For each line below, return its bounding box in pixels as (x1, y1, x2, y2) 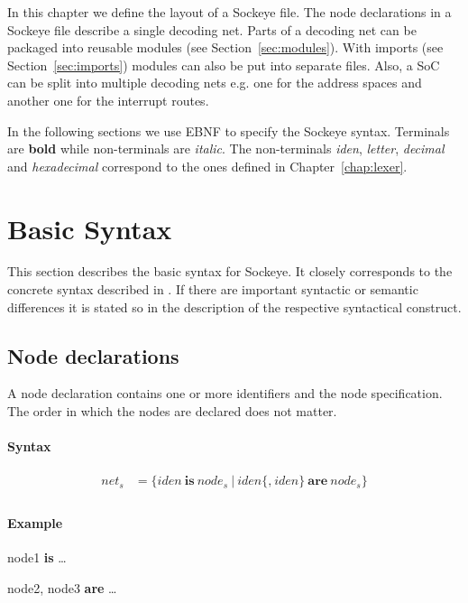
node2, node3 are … (7, 578, 117, 597)
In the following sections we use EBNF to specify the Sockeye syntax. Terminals (7, 121, 450, 140)
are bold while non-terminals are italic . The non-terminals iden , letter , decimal (7, 139, 445, 158)
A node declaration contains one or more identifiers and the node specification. (7, 384, 443, 403)
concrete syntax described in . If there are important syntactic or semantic (7, 280, 418, 299)
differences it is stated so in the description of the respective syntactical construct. (7, 297, 462, 316)
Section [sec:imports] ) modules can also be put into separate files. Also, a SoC (7, 55, 440, 74)
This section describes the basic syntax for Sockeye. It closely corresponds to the (7, 262, 453, 281)
